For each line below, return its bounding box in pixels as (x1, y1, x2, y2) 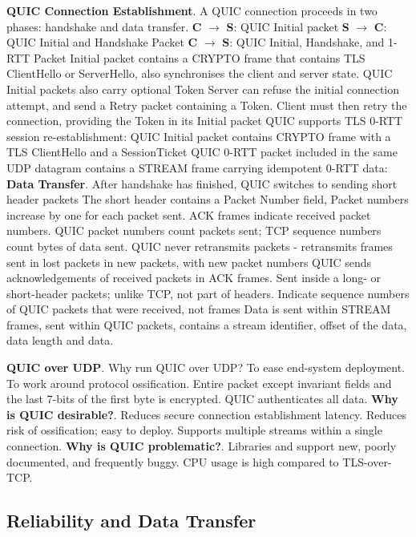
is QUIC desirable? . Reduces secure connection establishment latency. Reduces (6, 406, 406, 422)
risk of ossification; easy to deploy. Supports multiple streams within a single (6, 422, 382, 438)
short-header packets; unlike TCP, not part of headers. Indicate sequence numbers (6, 285, 410, 301)
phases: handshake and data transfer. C (6, 18, 202, 34)
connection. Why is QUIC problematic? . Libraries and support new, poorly (6, 438, 397, 454)
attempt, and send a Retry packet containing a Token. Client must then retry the (6, 96, 407, 113)
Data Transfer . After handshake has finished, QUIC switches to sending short (6, 175, 398, 192)
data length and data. (6, 332, 114, 349)
